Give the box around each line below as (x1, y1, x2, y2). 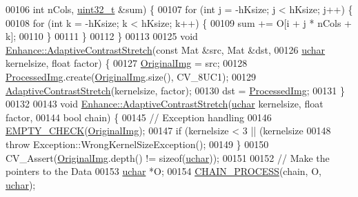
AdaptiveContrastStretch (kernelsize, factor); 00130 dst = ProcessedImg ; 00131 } (6, 83, 345, 97)
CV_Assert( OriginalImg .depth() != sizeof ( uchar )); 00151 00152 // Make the (6, 150, 330, 165)
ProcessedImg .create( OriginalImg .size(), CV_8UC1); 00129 (6, 69, 256, 83)
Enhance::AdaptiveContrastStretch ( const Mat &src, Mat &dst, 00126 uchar (6, 42, 326, 56)
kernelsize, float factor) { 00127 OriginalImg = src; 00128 (6, 56, 248, 70)
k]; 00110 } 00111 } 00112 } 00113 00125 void (6, 29, 198, 43)
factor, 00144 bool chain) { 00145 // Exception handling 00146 (6, 110, 272, 124)
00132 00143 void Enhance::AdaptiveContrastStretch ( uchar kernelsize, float (6, 96, 324, 111)
